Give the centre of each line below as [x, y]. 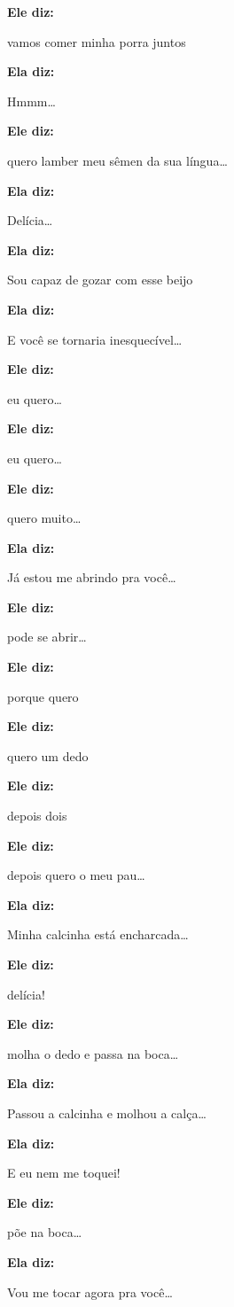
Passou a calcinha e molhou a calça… [107, 1113]
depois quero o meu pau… [76, 875]
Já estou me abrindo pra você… [92, 577]
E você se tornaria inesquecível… [95, 339]
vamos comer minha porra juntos [97, 41]
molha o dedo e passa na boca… [93, 1053]
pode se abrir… [47, 637]
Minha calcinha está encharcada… [98, 934]
